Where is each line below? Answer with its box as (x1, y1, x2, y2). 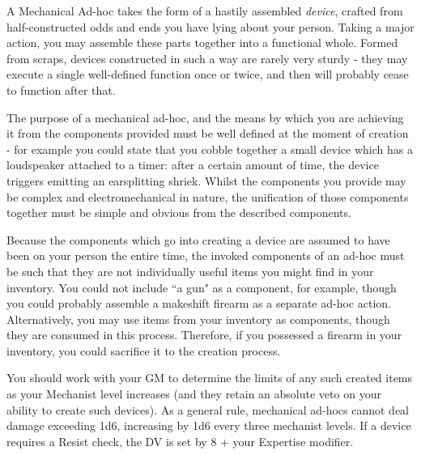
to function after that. (6, 81, 116, 98)
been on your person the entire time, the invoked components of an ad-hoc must (6, 247, 405, 264)
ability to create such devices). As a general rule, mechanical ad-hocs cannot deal (6, 401, 409, 418)
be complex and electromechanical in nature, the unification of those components (6, 188, 409, 205)
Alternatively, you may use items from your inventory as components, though (6, 310, 390, 327)
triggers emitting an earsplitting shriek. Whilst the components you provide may (6, 172, 406, 189)
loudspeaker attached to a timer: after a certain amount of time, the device (6, 156, 379, 173)
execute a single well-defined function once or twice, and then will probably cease (6, 66, 409, 83)
